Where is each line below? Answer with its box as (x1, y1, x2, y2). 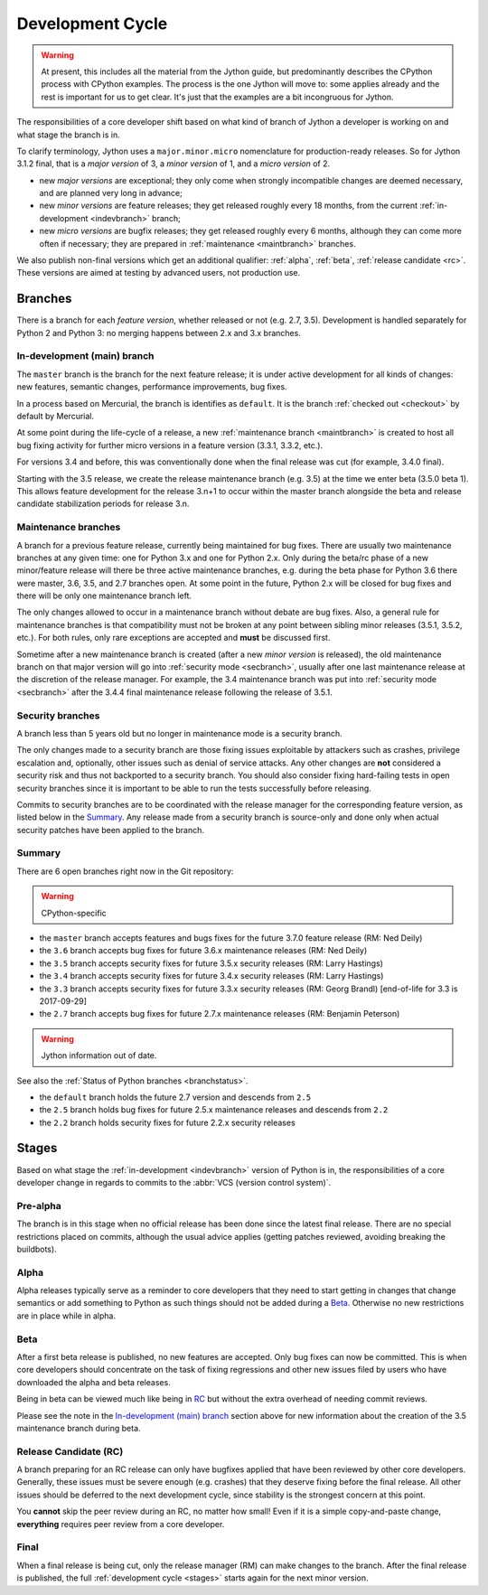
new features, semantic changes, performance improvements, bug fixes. (16, 381, 288, 392)
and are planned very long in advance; (39, 188, 183, 199)
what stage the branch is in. (16, 129, 121, 140)
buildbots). (16, 1243, 58, 1254)
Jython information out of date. (41, 1050, 157, 1061)
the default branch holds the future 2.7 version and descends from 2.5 (39, 1092, 312, 1102)
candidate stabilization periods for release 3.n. (16, 498, 190, 510)
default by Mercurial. (16, 411, 95, 422)
